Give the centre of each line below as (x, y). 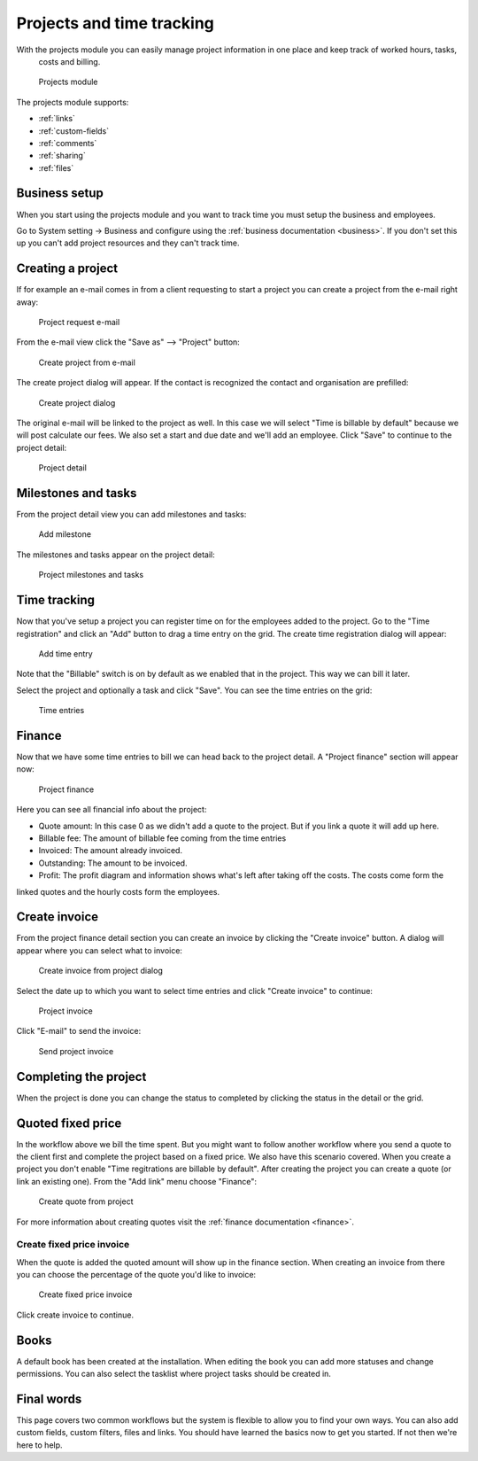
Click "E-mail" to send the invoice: (79, 1031)
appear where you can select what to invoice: (100, 950)
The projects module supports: (73, 102)
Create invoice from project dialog (100, 971)
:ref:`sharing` (62, 156)
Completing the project (81, 1076)
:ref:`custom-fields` (74, 131)
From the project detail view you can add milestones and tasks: (131, 515)
